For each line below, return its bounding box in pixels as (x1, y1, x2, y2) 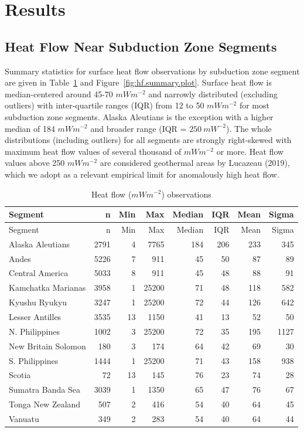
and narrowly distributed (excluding (148, 87, 278, 100)
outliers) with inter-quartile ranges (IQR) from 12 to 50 (5, 99, 204, 111)
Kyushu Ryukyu (9, 296, 67, 308)
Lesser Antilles (9, 311, 62, 323)
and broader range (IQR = (90, 122, 187, 134)
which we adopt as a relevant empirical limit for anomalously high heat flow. (5, 168, 279, 180)
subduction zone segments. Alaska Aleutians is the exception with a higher (5, 110, 274, 123)
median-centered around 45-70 (5, 87, 113, 100)
